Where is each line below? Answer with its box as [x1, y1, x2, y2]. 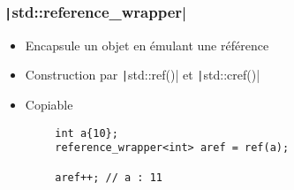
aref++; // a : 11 [55, 171, 162, 184]
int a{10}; [55, 126, 118, 140]
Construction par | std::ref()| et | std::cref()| [25, 65, 260, 84]
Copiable [25, 95, 73, 114]
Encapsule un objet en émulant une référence [25, 35, 269, 54]
